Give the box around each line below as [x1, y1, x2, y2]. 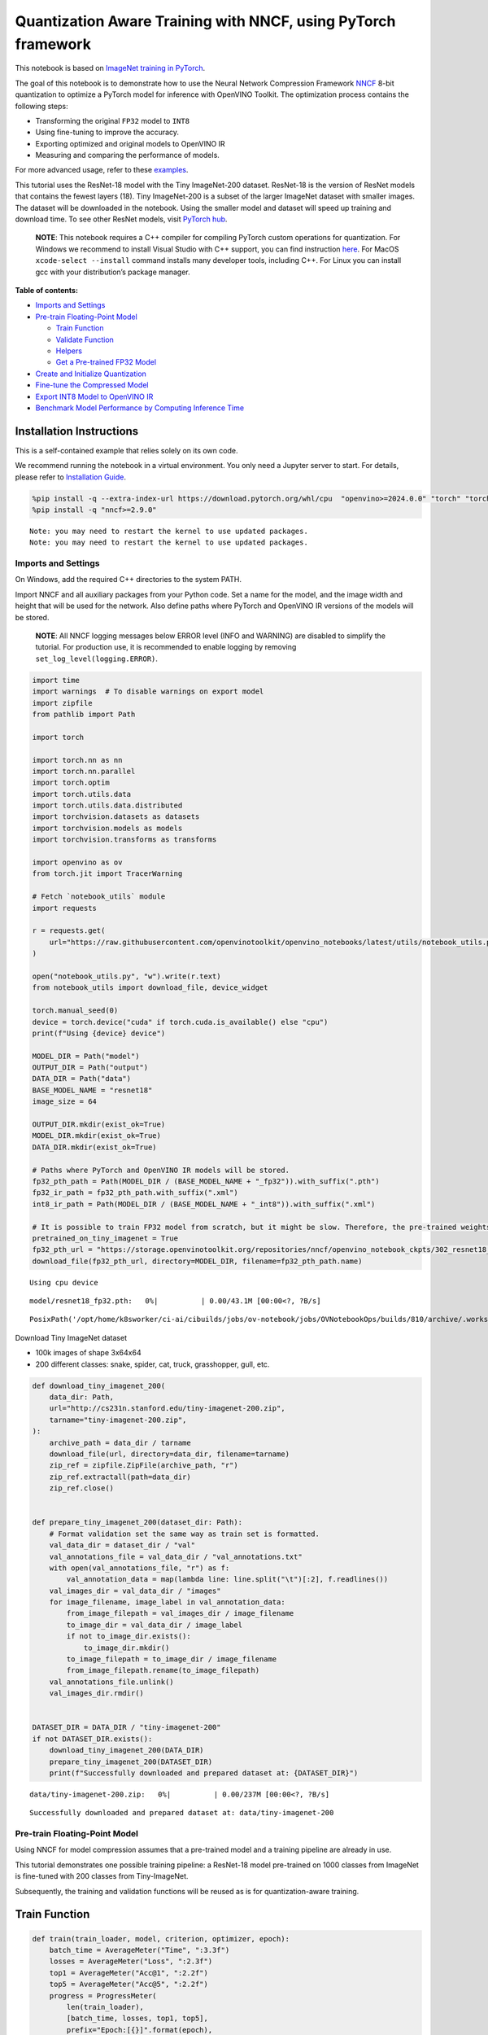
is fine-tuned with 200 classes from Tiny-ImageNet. [15, 1871, 189, 1881]
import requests [32, 904, 98, 912]
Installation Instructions [15, 424, 139, 438]
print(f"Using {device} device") [32, 1028, 166, 1038]
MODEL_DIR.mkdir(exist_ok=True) [32, 1131, 162, 1140]
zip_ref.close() [49, 1484, 114, 1493]
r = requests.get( [32, 926, 106, 935]
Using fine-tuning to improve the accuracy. [35, 127, 179, 138]
